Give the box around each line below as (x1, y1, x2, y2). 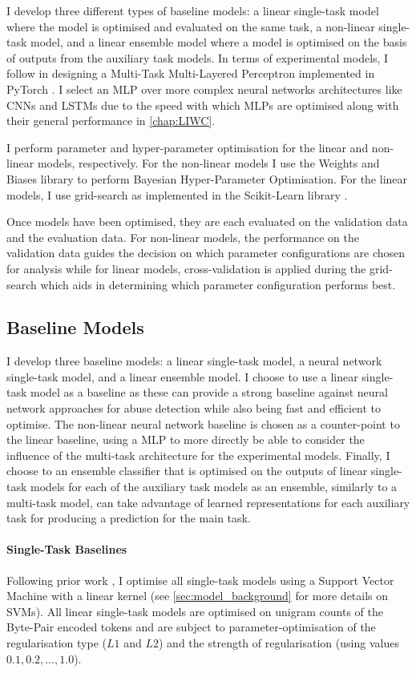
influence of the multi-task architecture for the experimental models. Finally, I (6, 446, 390, 463)
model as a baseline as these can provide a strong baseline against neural (30, 384, 388, 401)
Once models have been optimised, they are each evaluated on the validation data (6, 213, 408, 230)
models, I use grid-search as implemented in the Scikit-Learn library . (6, 186, 348, 203)
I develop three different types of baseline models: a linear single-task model (6, 2, 379, 18)
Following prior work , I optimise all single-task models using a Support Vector (6, 571, 394, 588)
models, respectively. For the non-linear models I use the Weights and (37, 155, 380, 171)
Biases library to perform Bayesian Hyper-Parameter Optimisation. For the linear (6, 170, 408, 187)
